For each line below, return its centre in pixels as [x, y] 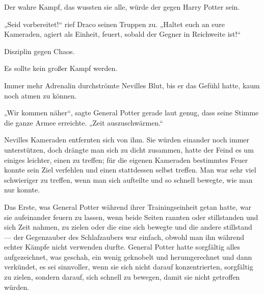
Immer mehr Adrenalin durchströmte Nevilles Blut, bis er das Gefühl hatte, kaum [132, 85]
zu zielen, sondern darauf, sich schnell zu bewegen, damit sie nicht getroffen [122, 277]
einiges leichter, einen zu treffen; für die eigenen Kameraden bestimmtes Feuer [126, 160]
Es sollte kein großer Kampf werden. [61, 68]
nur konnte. [22, 190]
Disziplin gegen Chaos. [39, 51]
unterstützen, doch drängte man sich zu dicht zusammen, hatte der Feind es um [129, 149]
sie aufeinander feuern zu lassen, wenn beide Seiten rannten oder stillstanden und [131, 217]
